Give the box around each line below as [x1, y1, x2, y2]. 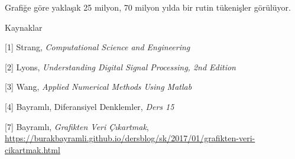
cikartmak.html [5, 143, 60, 155]
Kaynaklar [5, 21, 43, 33]
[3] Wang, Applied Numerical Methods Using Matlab [5, 80, 192, 93]
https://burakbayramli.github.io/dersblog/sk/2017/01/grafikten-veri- [5, 132, 255, 144]
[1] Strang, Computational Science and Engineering [5, 41, 190, 53]
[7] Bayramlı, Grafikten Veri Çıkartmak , [5, 120, 149, 132]
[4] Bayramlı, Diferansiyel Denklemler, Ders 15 [5, 100, 174, 112]
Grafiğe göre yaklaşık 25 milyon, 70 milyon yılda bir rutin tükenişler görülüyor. [5, 1, 291, 13]
